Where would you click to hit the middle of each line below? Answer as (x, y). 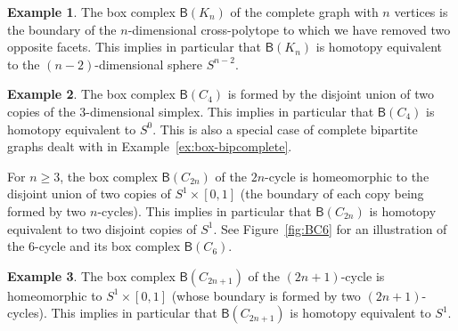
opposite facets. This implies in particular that (135, 47)
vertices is (421, 12)
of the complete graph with (304, 12)
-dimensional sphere (148, 64)
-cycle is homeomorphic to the (347, 176)
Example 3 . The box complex (91, 275)
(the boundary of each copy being (332, 194)
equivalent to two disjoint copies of (102, 228)
